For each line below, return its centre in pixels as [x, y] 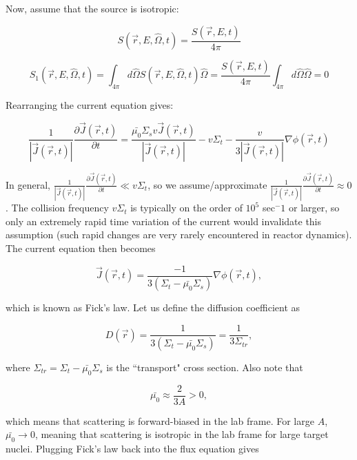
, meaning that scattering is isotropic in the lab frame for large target [182, 434]
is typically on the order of [186, 208]
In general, [28, 184]
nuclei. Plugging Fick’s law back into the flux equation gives [132, 449]
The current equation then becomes [81, 248]
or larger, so [314, 208]
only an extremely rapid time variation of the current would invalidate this [164, 221]
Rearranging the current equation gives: [90, 105]
